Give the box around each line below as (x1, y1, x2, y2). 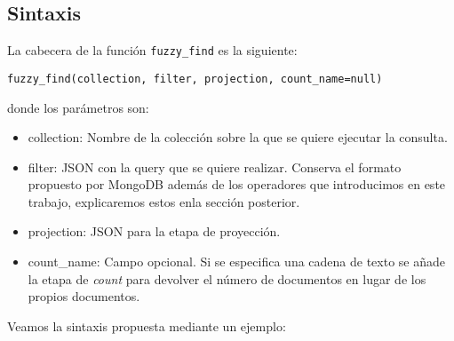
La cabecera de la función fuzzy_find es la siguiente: (7, 41, 298, 59)
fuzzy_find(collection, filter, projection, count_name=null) (7, 72, 383, 85)
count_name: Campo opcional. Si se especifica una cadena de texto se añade (28, 252, 445, 271)
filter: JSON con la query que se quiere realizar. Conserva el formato (28, 157, 402, 176)
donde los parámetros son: (7, 98, 149, 116)
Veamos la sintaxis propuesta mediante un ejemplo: (7, 316, 286, 335)
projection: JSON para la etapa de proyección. (28, 222, 281, 241)
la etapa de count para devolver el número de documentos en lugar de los (28, 269, 426, 288)
